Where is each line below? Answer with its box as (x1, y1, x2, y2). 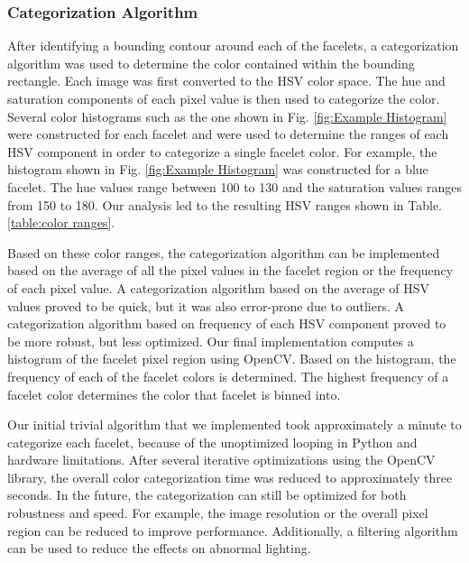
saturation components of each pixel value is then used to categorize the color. (7, 89, 440, 107)
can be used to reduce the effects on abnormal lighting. (7, 539, 311, 558)
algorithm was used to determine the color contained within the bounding (7, 53, 415, 72)
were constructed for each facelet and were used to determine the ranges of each (7, 125, 449, 143)
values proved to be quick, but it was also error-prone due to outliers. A (7, 296, 404, 315)
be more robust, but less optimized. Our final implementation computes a (7, 331, 414, 350)
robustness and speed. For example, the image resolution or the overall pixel (7, 503, 428, 522)
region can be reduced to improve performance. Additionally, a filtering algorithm (7, 521, 458, 540)
